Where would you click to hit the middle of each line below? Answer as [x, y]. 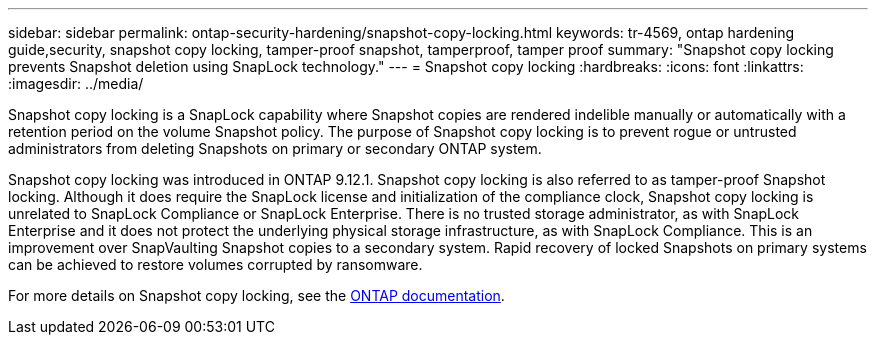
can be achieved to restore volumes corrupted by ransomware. [215, 264]
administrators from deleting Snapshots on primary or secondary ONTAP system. [275, 148]
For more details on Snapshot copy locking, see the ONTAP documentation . [256, 295]
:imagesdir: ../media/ [76, 83]
